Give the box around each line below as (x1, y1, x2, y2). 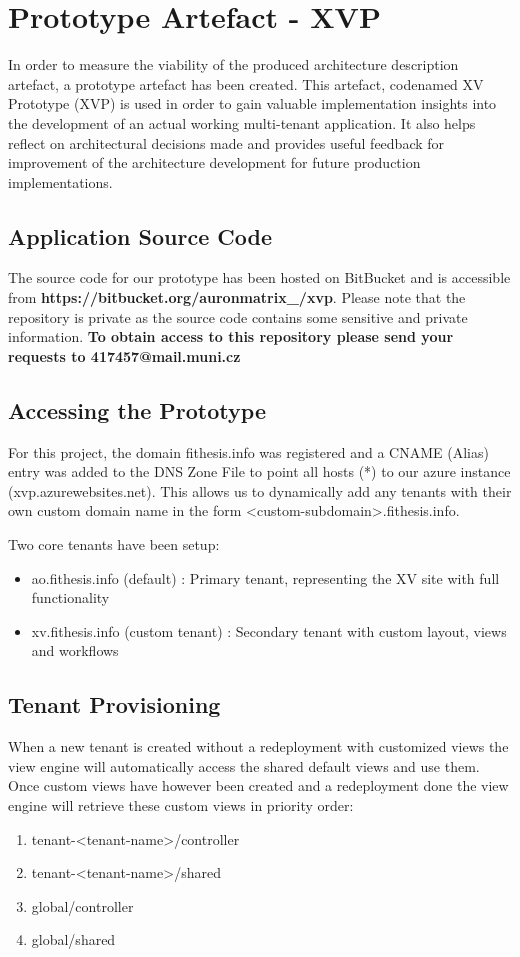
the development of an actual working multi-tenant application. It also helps (8, 112, 476, 133)
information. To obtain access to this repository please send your (8, 326, 454, 347)
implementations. (8, 171, 113, 192)
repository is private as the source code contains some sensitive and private (8, 306, 468, 327)
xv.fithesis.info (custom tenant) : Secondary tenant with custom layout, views (31, 620, 507, 641)
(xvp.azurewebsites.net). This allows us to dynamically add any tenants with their (8, 480, 512, 501)
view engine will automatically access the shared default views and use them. (8, 755, 480, 776)
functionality (31, 587, 110, 608)
